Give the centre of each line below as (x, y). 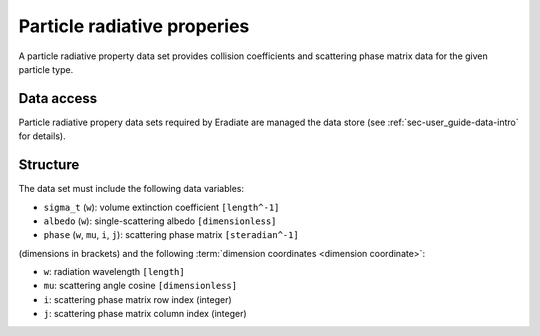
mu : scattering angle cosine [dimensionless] (140, 286)
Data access (58, 98)
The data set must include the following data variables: (131, 189)
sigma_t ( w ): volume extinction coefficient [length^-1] (161, 207)
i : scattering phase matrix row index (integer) (137, 299)
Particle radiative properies (134, 26)
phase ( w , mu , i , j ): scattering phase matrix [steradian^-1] (171, 235)
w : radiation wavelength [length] (114, 272)
